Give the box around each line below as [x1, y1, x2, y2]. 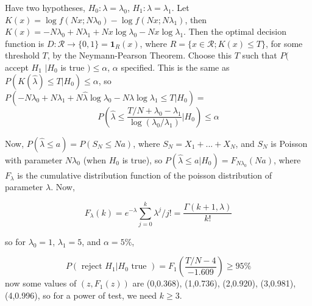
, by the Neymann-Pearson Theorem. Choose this [47, 49, 232, 62]
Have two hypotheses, [5, 1, 85, 13]
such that [242, 49, 277, 62]
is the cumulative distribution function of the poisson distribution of [17, 168, 272, 181]
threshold [5, 49, 40, 62]
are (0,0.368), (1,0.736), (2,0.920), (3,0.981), [132, 277, 296, 290]
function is [5, 37, 44, 49]
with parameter [5, 153, 63, 166]
